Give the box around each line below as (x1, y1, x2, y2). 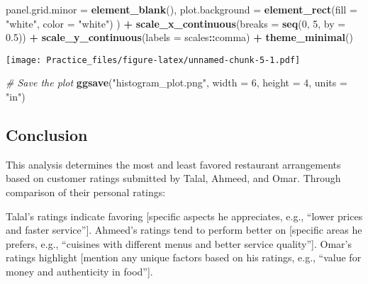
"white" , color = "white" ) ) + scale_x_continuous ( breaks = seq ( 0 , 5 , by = (6, 16, 346, 30)
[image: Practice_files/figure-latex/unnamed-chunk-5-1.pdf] (6, 55, 301, 65)
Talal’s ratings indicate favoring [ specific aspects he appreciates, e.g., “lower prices (6, 208, 363, 223)
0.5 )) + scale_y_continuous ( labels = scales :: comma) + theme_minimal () (6, 30, 353, 45)
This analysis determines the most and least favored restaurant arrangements (6, 157, 341, 171)
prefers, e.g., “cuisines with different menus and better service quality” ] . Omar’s (6, 236, 352, 251)
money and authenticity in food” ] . (6, 263, 153, 278)
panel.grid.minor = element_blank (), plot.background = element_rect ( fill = (6, 2, 357, 16)
